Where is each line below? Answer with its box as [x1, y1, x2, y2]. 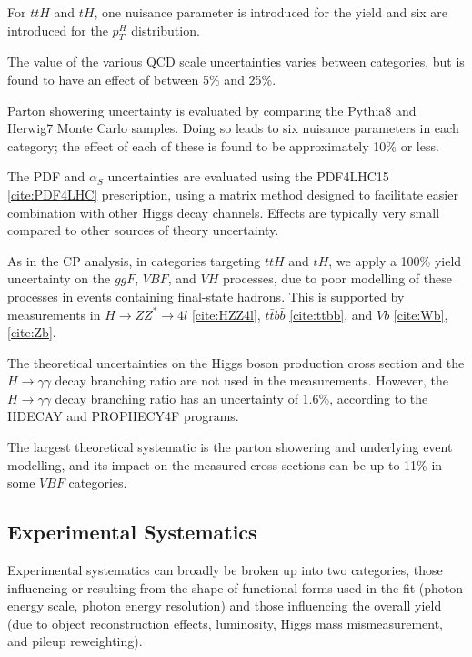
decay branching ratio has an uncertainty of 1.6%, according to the [55, 388, 428, 407]
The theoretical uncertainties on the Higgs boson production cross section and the [7, 353, 465, 372]
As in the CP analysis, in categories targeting [7, 251, 261, 270]
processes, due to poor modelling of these [222, 269, 452, 288]
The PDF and [7, 167, 85, 186]
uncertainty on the [7, 269, 111, 288]
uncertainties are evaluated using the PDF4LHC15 [107, 167, 389, 186]
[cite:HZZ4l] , [191, 304, 261, 323]
